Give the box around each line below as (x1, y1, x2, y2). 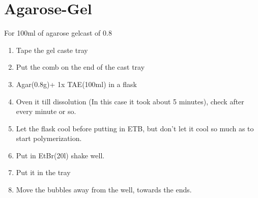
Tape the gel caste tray (16, 44, 88, 55)
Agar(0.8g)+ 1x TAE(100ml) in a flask (16, 78, 137, 89)
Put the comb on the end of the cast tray (16, 62, 145, 72)
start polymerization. (16, 133, 82, 144)
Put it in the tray (16, 167, 71, 178)
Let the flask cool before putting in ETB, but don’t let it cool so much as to (16, 123, 254, 133)
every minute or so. (16, 106, 76, 117)
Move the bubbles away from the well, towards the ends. (16, 184, 192, 195)
